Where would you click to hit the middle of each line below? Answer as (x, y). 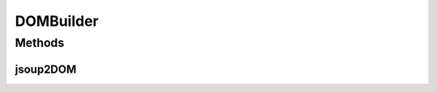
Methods (40, 43)
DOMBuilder (57, 21)
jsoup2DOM (46, 69)
